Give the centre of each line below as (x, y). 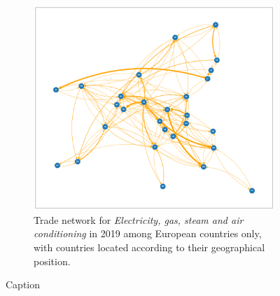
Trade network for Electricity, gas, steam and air (139, 219)
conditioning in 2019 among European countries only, (148, 233)
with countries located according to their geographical (149, 247)
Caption (23, 284)
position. (52, 261)
